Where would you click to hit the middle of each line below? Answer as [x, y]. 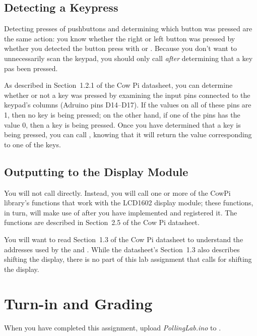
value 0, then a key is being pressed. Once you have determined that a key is [122, 124]
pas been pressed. [31, 68]
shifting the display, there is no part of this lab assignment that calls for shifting [128, 259]
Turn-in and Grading [78, 303]
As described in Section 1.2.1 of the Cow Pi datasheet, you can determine [118, 85]
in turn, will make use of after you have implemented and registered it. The [121, 212]
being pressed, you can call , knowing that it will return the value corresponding [128, 134]
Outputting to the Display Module [96, 171]
